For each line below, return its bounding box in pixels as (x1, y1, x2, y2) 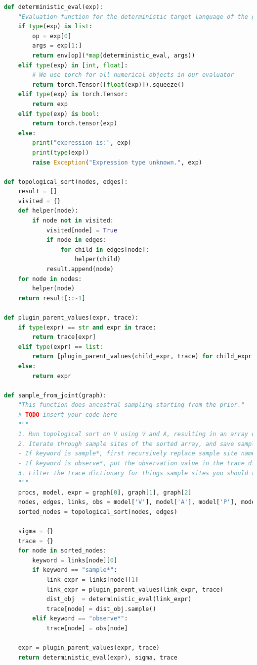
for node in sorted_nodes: (18, 547, 107, 554)
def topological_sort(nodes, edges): (4, 178, 128, 185)
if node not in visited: (32, 217, 114, 224)
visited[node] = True (46, 226, 118, 234)
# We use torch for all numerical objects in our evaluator (32, 71, 234, 79)
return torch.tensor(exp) (32, 120, 118, 127)
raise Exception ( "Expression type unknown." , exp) (32, 159, 202, 166)
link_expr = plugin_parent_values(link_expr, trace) (46, 586, 223, 593)
